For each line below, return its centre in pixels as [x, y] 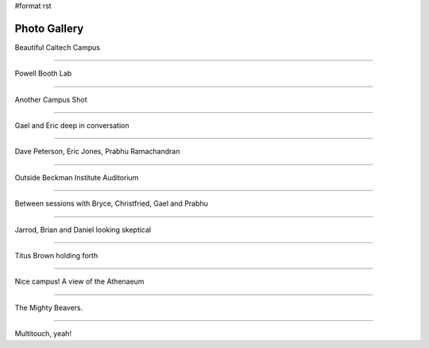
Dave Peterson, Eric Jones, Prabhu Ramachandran [97, 152]
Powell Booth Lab [43, 73]
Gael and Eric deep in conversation [72, 126]
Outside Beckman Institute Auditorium [77, 177]
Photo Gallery [49, 28]
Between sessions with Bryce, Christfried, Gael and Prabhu [111, 203]
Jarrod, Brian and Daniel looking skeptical [83, 230]
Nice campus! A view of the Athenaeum [79, 281]
